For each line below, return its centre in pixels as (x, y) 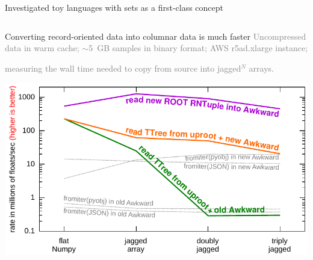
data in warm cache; (42, 48)
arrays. (261, 68)
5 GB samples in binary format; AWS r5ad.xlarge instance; (198, 48)
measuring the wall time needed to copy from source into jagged (123, 68)
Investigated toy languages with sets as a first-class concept (114, 7)
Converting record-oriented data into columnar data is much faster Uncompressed (156, 36)
